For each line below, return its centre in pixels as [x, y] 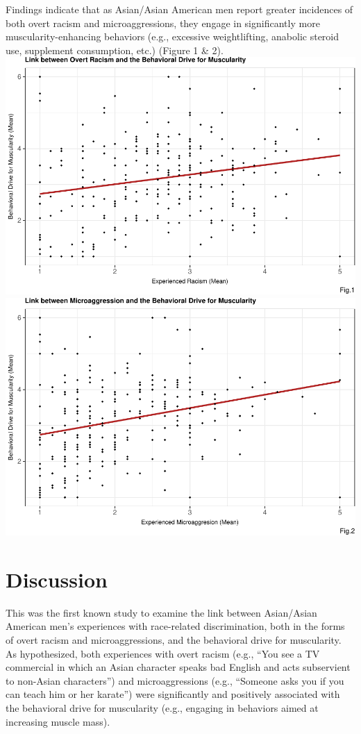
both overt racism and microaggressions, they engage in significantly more [163, 23]
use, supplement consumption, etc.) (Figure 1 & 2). [115, 50]
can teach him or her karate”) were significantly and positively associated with [173, 694]
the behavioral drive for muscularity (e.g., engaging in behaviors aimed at [162, 708]
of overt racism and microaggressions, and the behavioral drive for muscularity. [174, 640]
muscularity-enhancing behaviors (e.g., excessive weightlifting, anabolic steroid [173, 36]
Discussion [57, 579]
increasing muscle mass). [58, 721]
